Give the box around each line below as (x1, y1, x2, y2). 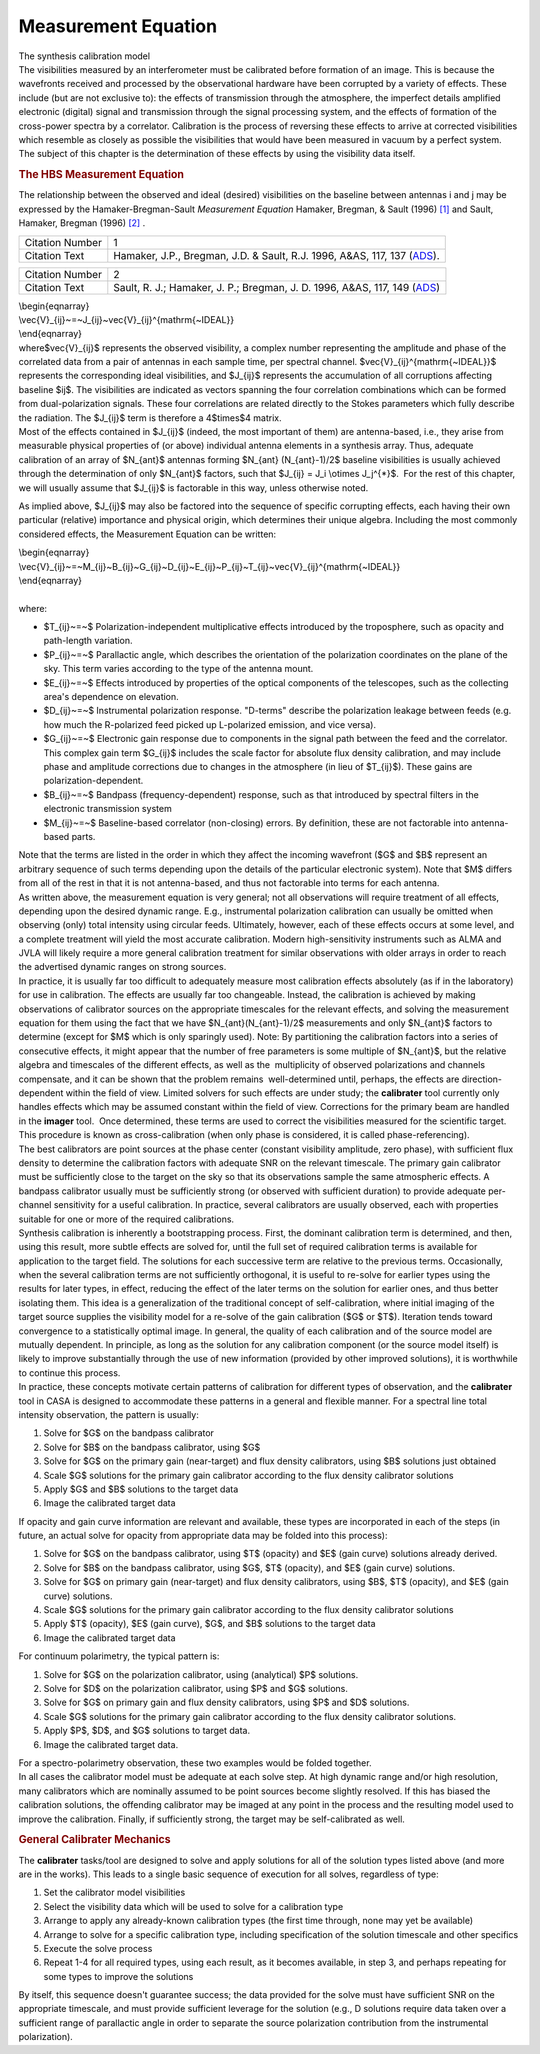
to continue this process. (18, 1366, 121, 1379)
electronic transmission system (43, 803, 172, 815)
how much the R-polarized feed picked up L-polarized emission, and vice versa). (43, 718, 377, 730)
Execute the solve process (43, 1942, 153, 1954)
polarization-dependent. (43, 775, 144, 787)
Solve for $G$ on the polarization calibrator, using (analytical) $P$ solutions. (43, 1668, 359, 1680)
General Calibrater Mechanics (18, 1833, 171, 1847)
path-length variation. (43, 635, 134, 647)
